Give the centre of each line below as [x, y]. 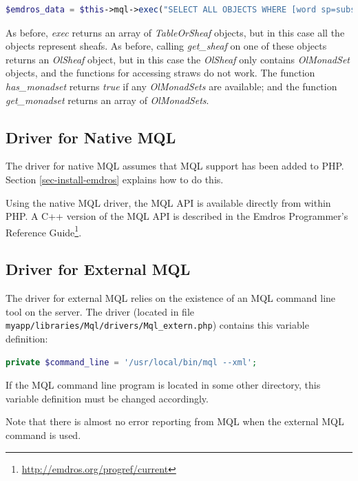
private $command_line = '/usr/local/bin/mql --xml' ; [131, 362]
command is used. [43, 435]
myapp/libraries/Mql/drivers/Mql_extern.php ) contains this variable [157, 325]
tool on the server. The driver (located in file [100, 311]
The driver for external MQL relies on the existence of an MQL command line [171, 298]
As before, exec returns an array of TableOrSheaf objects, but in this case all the [175, 32]
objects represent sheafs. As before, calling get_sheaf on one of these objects [166, 46]
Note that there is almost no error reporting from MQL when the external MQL [175, 421]
